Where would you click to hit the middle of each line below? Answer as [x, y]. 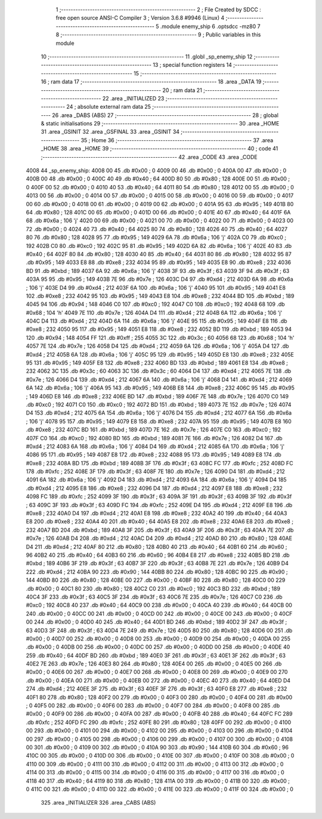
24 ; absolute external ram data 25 [109, 107]
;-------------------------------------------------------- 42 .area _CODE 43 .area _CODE [149, 157]
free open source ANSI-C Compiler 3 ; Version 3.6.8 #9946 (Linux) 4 [140, 18]
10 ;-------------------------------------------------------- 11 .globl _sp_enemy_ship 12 [147, 56]
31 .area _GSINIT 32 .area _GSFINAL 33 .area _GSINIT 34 [110, 132]
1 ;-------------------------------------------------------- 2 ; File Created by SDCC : [159, 10]
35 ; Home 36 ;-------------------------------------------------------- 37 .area [177, 140]
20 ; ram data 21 [182, 90]
